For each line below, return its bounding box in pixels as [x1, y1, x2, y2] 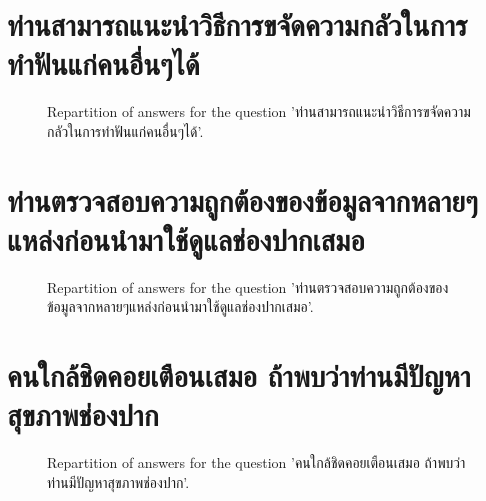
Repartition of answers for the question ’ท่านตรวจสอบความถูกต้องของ [47, 276, 449, 297]
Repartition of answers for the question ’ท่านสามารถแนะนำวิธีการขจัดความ [47, 101, 471, 122]
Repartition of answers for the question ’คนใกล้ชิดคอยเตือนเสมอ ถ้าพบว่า [47, 452, 466, 473]
